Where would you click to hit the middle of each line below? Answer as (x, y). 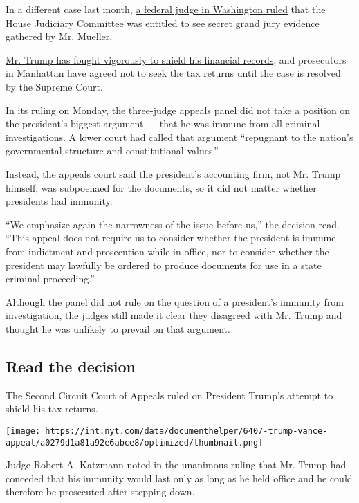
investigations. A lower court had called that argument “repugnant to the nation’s (179, 137)
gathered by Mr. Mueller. (59, 36)
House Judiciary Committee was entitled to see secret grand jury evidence (163, 22)
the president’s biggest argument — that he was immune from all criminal (163, 124)
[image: (23, 431)
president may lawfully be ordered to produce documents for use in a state (164, 265)
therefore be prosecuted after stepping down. (100, 492)
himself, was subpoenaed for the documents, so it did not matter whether (161, 187)
